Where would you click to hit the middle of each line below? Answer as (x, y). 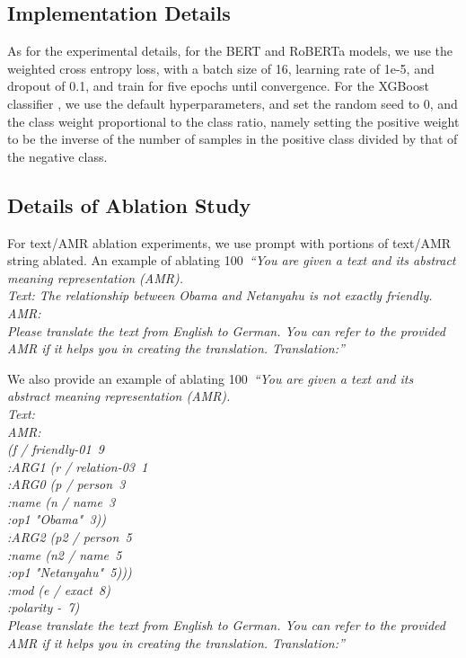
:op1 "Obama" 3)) (57, 519)
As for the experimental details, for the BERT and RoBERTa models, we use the (230, 51)
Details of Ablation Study (129, 205)
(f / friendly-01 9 (56, 449)
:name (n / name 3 (62, 501)
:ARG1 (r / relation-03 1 (78, 466)
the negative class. (57, 156)
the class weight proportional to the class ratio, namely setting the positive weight (233, 121)
